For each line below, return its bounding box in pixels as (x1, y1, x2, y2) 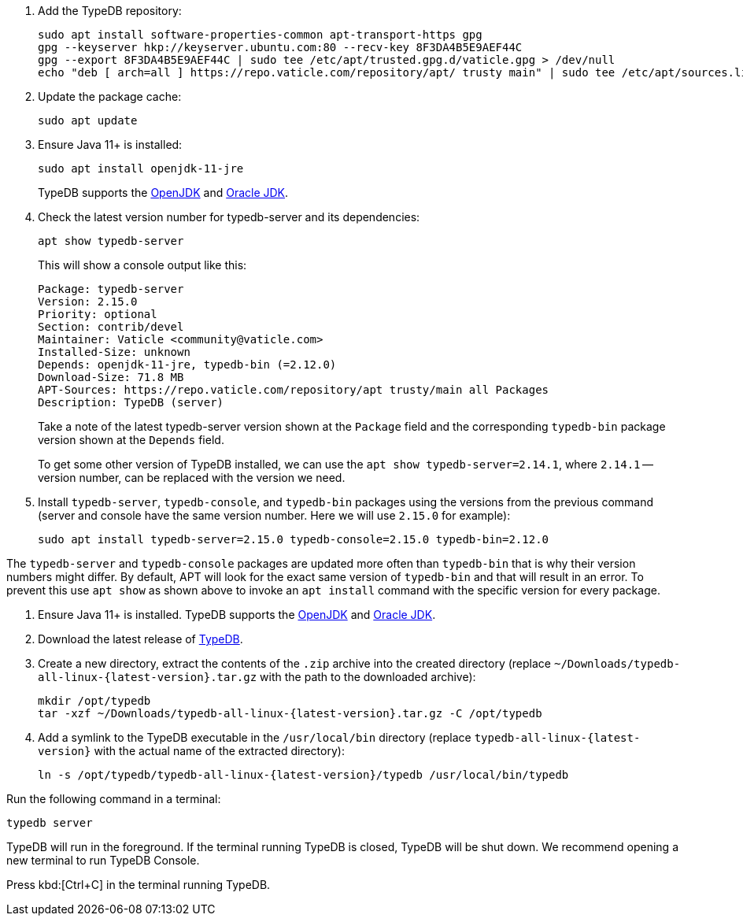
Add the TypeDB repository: (38, 4, 182, 17)
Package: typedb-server (38, 283, 184, 295)
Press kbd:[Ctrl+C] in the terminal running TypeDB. (6, 878, 271, 891)
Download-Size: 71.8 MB (38, 371, 184, 383)
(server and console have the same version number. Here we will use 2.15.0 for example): (38, 509, 511, 522)
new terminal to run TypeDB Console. (6, 853, 200, 867)
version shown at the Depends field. (38, 433, 224, 446)
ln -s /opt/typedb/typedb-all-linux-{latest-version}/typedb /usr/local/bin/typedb (38, 768, 569, 781)
